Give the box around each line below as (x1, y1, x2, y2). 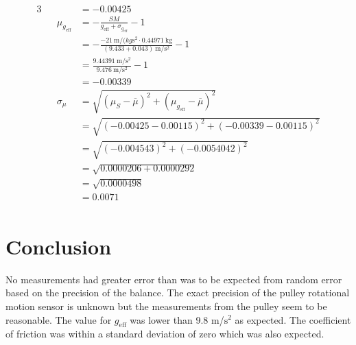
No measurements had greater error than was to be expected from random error (5, 272, 342, 286)
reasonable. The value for (5, 312, 112, 326)
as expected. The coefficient (235, 312, 351, 326)
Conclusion (5, 232, 112, 260)
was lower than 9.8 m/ (130, 312, 224, 326)
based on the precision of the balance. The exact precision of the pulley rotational (5, 285, 350, 300)
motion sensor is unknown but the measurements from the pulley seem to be (5, 298, 327, 313)
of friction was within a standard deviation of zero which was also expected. (5, 326, 324, 341)
